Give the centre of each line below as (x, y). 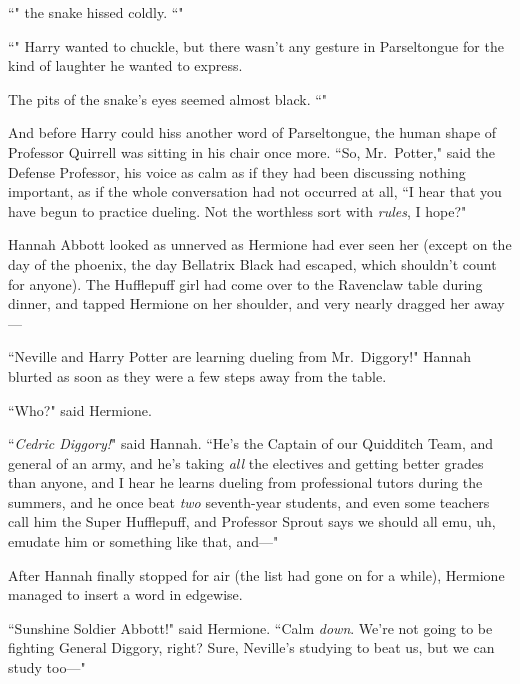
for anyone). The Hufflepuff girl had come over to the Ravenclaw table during (245, 283)
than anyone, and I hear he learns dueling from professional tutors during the (245, 482)
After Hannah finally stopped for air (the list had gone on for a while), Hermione (256, 574)
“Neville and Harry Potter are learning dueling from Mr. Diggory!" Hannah (239, 356)
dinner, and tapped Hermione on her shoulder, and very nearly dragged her (239, 303)
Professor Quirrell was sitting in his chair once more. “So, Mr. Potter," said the (252, 151)
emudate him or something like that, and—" (143, 541)
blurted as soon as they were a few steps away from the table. (197, 375)
